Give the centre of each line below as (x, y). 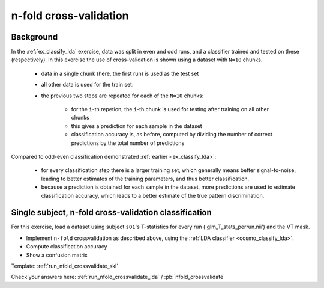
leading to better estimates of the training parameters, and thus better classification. (145, 179)
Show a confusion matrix (57, 255)
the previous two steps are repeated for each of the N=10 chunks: (122, 96)
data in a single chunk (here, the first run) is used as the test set (120, 73)
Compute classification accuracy (67, 247)
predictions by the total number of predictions (128, 143)
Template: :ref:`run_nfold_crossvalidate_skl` (65, 266)
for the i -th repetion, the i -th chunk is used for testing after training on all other (170, 109)
